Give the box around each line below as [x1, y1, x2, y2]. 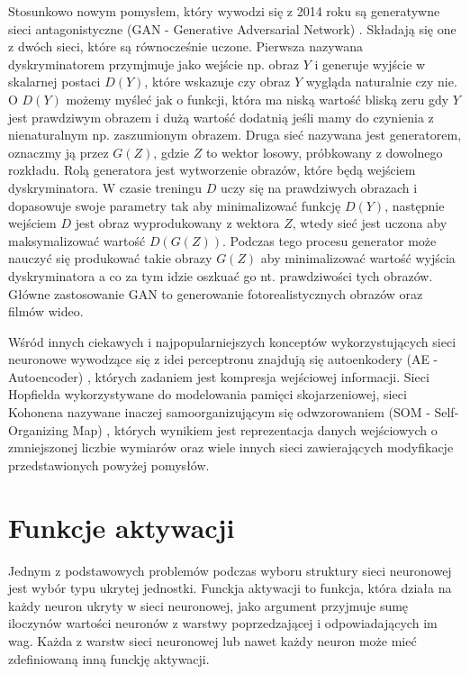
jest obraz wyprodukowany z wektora [75, 214, 280, 232]
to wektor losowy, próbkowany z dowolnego [205, 142, 443, 161]
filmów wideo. [8, 302, 84, 321]
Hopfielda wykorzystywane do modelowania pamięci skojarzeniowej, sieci [8, 385, 407, 404]
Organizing [8, 420, 68, 439]
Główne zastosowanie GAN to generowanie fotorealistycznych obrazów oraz [8, 284, 423, 303]
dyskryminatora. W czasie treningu [8, 178, 202, 196]
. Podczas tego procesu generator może [221, 231, 437, 250]
